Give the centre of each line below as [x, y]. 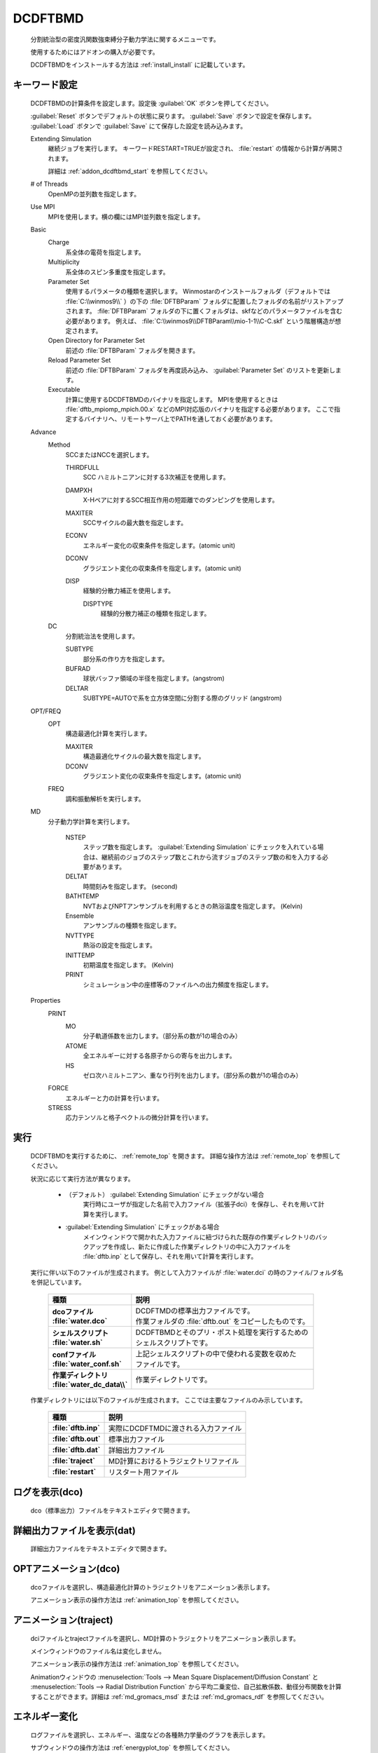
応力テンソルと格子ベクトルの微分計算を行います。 [139, 1118]
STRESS [60, 1108]
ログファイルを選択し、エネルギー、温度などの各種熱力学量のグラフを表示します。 [150, 1735]
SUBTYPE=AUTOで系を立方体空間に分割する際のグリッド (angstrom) [183, 698]
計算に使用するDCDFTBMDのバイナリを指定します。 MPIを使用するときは [172, 399]
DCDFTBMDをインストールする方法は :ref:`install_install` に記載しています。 [140, 65]
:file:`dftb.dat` [76, 1449]
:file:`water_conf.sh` [87, 1364]
